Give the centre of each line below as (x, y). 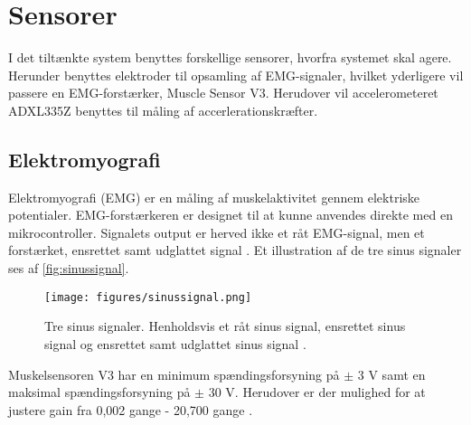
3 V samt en (391, 374)
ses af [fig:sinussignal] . (69, 268)
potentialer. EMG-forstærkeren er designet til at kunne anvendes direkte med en (231, 215)
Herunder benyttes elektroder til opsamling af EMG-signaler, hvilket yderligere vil (236, 75)
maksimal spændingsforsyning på (99, 392)
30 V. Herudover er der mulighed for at (317, 392)
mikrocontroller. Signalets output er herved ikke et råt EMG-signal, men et (217, 232)
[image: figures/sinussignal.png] (148, 297)
